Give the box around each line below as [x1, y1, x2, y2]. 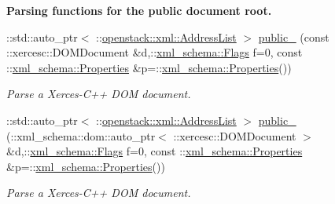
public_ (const [258, 28, 329, 45]
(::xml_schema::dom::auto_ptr [6, 127, 156, 144]
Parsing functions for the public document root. [6, 2, 272, 18]
